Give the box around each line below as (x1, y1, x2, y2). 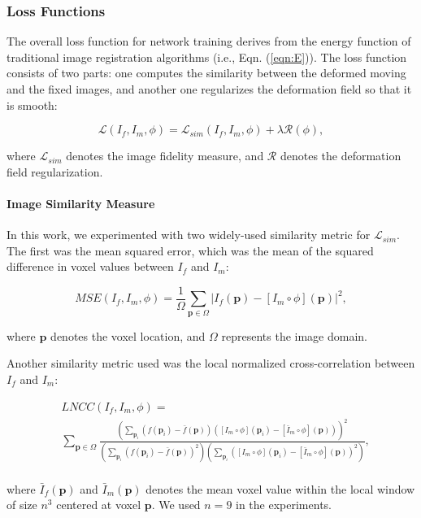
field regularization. (7, 163, 103, 180)
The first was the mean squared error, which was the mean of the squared (7, 242, 374, 259)
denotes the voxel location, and (50, 327, 206, 344)
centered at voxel (56, 496, 141, 513)
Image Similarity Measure (7, 194, 155, 211)
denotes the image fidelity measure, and (66, 147, 264, 164)
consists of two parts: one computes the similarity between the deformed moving (7, 64, 406, 81)
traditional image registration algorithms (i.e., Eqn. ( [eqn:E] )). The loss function (7, 48, 407, 65)
